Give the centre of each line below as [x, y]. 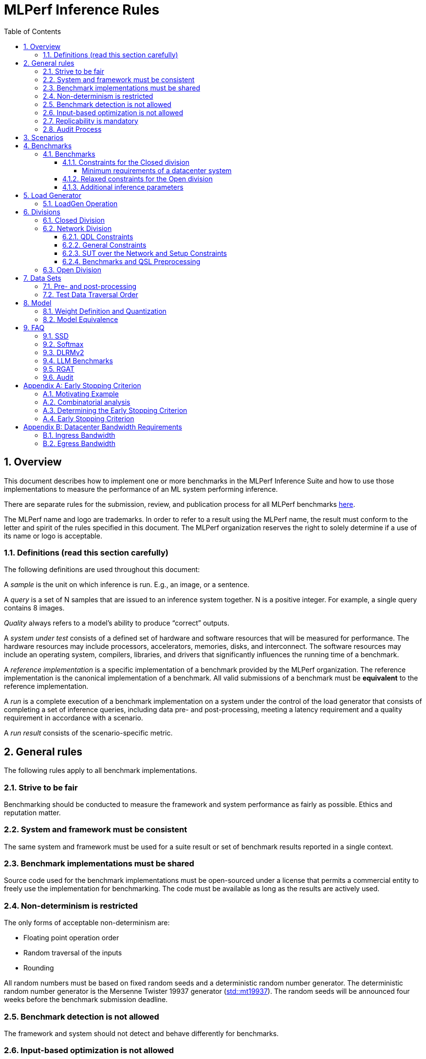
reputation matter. [32, 812]
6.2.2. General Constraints [104, 245]
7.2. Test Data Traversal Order [91, 294]
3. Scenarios [44, 137]
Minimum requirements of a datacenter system [157, 170]
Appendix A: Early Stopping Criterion [82, 385]
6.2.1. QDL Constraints [98, 236]
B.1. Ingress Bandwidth [79, 435]
